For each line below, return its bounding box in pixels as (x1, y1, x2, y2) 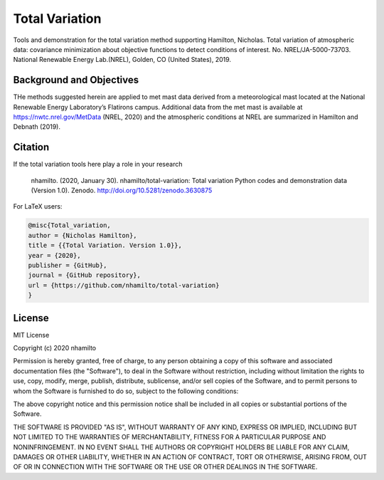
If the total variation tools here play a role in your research (13, 160, 183, 169)
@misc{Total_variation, (28, 221, 112, 229)
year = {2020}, (28, 251, 81, 259)
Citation (13, 141, 50, 153)
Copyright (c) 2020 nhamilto (13, 344, 96, 353)
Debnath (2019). (13, 122, 60, 131)
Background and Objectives (13, 74, 139, 86)
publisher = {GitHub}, (28, 261, 107, 270)
